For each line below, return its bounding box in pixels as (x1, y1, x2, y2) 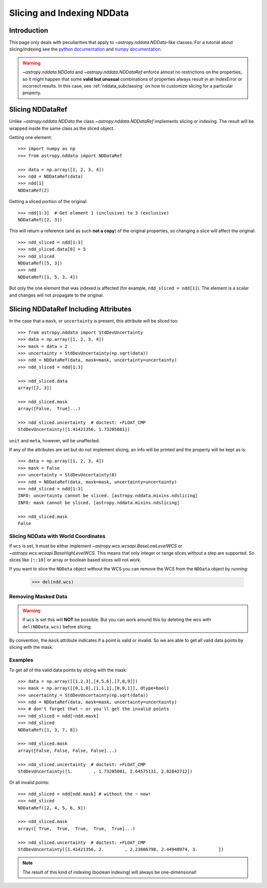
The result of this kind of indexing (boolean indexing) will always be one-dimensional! (22, 869, 197, 875)
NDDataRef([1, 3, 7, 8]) (18, 727, 78, 732)
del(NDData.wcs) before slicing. (22, 624, 92, 629)
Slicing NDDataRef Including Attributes (9, 305, 132, 313)
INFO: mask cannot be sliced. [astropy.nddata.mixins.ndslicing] (18, 500, 180, 505)
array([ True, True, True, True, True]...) (18, 826, 135, 832)
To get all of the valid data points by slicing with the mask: (9, 667, 128, 673)
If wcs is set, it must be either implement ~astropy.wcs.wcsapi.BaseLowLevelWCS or (9, 543, 182, 549)
